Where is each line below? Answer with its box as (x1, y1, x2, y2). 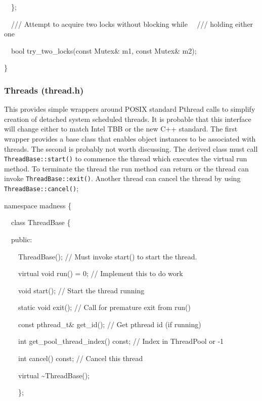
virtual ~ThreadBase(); (18, 370, 90, 380)
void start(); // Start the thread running (18, 285, 145, 295)
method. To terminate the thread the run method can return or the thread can (4, 163, 249, 173)
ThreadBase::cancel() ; (4, 183, 79, 194)
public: (11, 234, 32, 244)
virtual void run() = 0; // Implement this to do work (18, 268, 183, 279)
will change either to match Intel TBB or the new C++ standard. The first (4, 123, 238, 134)
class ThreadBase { (11, 217, 71, 228)
